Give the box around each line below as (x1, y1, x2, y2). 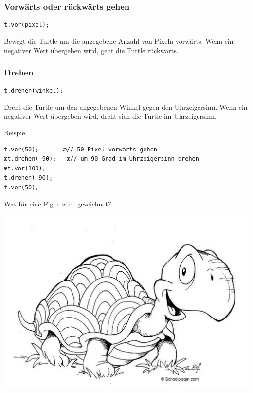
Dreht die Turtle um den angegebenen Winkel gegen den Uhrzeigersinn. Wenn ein (4, 101, 248, 112)
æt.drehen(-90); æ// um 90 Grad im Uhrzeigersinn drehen (4, 155, 199, 163)
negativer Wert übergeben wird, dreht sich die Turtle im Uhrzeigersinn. (4, 111, 217, 121)
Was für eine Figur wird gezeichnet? (4, 198, 111, 208)
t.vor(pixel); (4, 21, 50, 29)
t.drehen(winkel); (4, 87, 63, 94)
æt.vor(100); (4, 165, 46, 172)
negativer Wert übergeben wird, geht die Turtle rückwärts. (4, 45, 179, 56)
